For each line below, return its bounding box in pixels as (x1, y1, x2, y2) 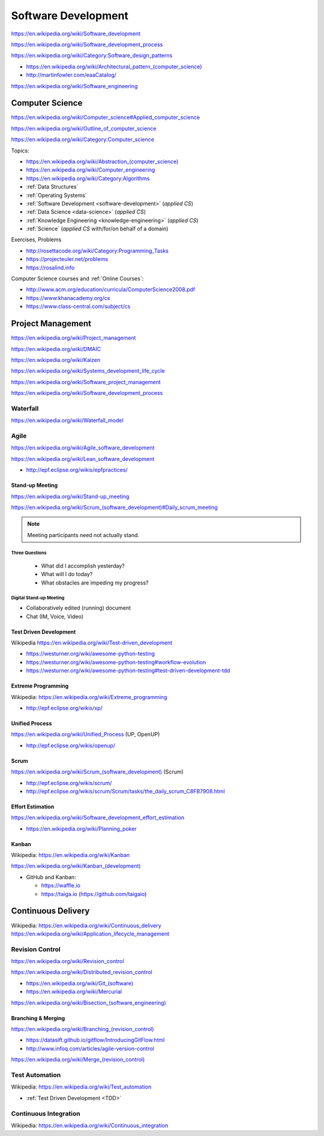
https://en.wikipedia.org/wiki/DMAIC (11, 345, 101, 352)
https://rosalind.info (26, 264, 75, 271)
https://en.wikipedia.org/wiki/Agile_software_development (11, 444, 155, 451)
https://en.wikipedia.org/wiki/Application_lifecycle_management (11, 930, 169, 937)
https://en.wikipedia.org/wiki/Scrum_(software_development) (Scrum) (11, 768, 184, 775)
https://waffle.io (41, 882, 81, 889)
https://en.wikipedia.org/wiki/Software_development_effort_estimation (11, 814, 185, 822)
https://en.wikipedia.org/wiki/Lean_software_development (11, 455, 155, 462)
